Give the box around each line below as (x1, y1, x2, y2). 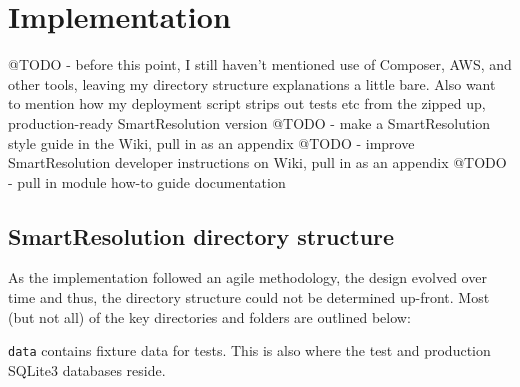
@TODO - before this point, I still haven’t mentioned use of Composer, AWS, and (8, 54, 512, 75)
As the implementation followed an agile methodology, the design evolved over (8, 267, 487, 288)
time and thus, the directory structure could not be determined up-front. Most (8, 287, 490, 308)
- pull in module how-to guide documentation (8, 171, 286, 192)
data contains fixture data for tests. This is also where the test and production (8, 340, 491, 361)
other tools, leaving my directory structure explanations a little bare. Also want (8, 73, 496, 94)
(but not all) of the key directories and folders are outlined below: (8, 306, 411, 327)
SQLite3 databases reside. (8, 359, 166, 380)
